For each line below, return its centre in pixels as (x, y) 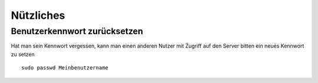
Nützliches (38, 15)
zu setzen (23, 54)
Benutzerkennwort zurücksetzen (77, 31)
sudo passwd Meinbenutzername (65, 68)
